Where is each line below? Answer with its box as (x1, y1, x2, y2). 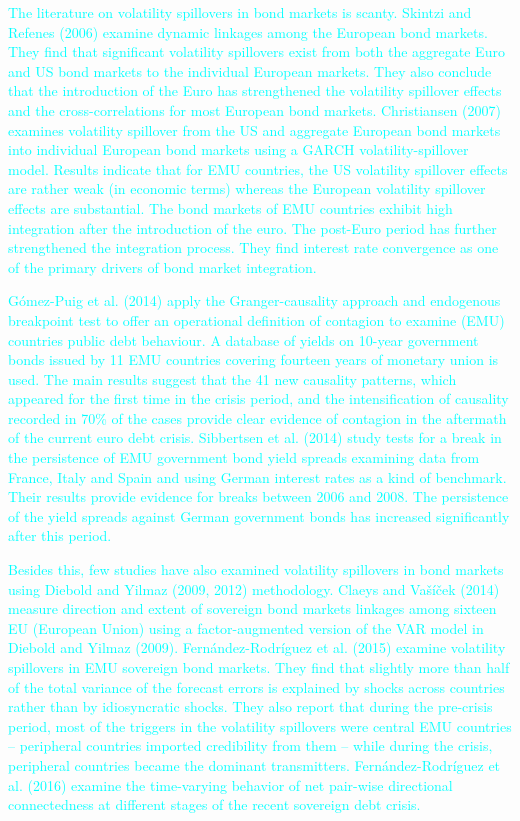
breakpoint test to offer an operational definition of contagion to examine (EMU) (8, 309, 505, 330)
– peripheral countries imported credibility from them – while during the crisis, (8, 735, 493, 756)
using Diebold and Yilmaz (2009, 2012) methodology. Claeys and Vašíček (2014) (8, 578, 500, 599)
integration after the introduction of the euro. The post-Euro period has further (8, 217, 497, 238)
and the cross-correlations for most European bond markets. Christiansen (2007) (8, 99, 501, 120)
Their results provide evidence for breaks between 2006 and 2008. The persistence (8, 486, 509, 507)
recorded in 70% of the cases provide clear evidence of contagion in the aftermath (8, 407, 507, 428)
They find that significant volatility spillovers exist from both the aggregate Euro (8, 41, 505, 62)
